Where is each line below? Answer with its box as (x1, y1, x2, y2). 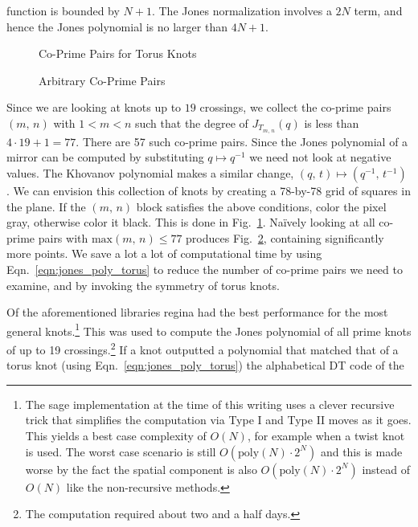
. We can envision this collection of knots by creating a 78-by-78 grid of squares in (6, 182, 411, 199)
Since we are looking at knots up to (6, 99, 182, 116)
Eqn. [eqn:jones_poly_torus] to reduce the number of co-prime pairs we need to (6, 260, 403, 277)
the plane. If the (6, 198, 86, 214)
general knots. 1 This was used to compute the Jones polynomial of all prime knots (6, 320, 412, 339)
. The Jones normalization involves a (151, 2, 332, 18)
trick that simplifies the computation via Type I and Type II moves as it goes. (25, 411, 412, 428)
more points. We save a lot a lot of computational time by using (6, 245, 322, 262)
